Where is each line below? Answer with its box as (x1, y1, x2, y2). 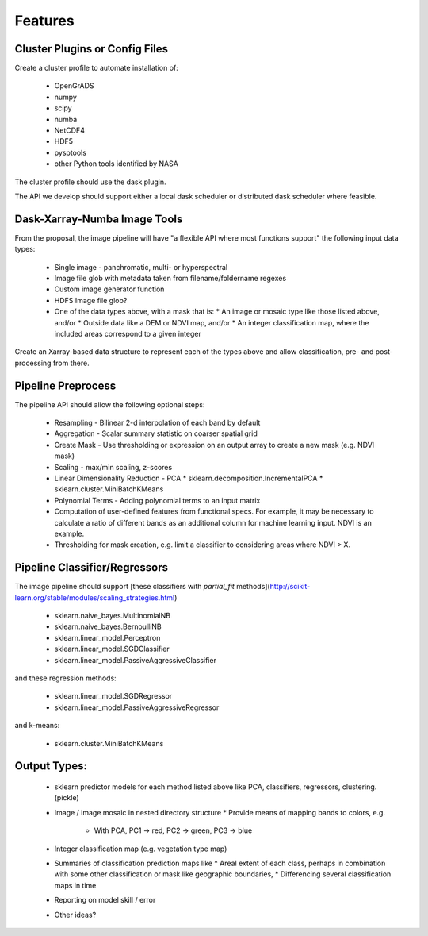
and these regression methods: (14, 673, 117, 683)
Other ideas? (54, 910, 97, 919)
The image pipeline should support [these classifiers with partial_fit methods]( (14, 582, 270, 591)
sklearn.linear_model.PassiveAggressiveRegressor (54, 703, 220, 712)
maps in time (54, 880, 97, 890)
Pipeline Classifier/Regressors (14, 560, 168, 575)
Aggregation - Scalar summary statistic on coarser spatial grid (54, 429, 258, 438)
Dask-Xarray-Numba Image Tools (14, 212, 183, 225)
